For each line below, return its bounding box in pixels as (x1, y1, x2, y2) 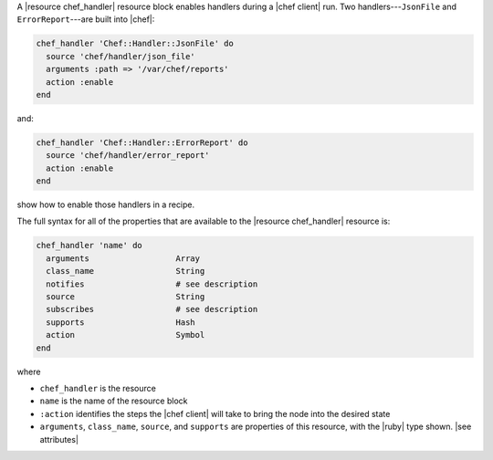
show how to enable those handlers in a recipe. (16, 199, 195, 210)
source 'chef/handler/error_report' (46, 151, 210, 161)
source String (46, 292, 205, 301)
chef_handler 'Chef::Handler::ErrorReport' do (36, 137, 248, 148)
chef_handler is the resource (39, 382, 157, 393)
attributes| (39, 434, 79, 444)
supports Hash (46, 317, 195, 328)
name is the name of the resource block (39, 395, 188, 406)
